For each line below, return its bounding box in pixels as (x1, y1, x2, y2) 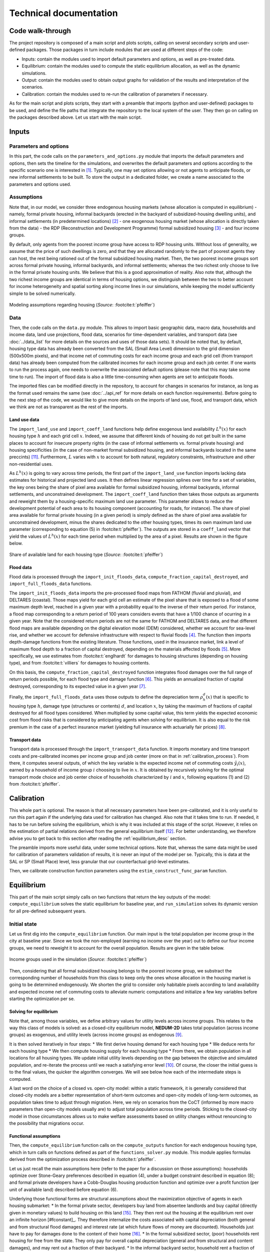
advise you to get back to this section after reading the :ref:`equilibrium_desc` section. (9, 835, 187, 841)
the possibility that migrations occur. (9, 1120, 84, 1126)
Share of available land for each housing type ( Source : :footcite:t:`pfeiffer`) (9, 551, 163, 558)
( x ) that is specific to (205, 694, 249, 700)
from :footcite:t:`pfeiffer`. (9, 781, 60, 787)
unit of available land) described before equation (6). (9, 1186, 118, 1192)
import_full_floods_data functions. (9, 581, 92, 587)
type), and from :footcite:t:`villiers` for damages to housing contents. (9, 660, 150, 666)
